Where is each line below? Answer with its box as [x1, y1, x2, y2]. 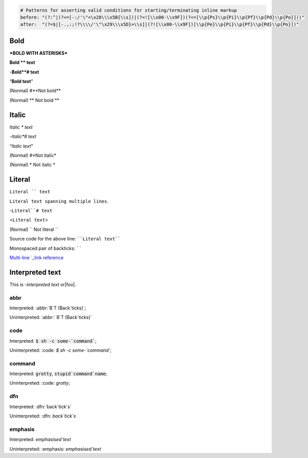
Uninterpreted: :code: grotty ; [9, 380, 70, 386]
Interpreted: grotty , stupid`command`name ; [9, 371, 107, 377]
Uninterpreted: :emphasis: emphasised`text [9, 446, 101, 452]
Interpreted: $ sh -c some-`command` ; [9, 337, 97, 344]
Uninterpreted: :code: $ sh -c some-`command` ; [9, 347, 112, 353]
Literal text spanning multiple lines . [9, 198, 109, 204]
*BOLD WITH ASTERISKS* [9, 50, 68, 56]
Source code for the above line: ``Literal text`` [9, 236, 121, 242]
